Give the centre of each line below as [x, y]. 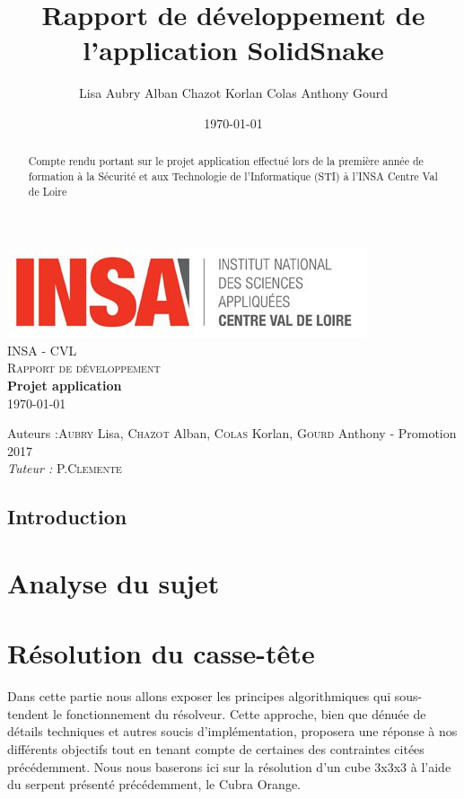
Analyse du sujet [114, 582]
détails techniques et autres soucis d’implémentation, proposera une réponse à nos [232, 731]
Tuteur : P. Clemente [65, 468]
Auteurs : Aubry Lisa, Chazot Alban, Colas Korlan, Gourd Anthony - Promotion [232, 433]
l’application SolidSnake [233, 50]
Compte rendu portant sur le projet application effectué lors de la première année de [226, 161]
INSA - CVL [42, 350]
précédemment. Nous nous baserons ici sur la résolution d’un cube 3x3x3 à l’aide [229, 766]
